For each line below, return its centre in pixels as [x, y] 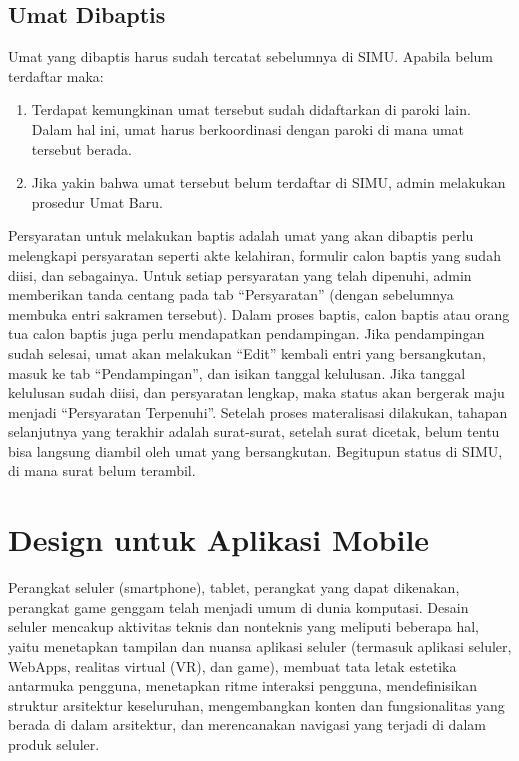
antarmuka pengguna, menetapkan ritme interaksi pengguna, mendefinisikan [242, 685]
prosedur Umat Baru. [97, 201]
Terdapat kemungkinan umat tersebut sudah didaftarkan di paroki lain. [251, 109]
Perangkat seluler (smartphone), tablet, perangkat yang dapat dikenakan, [234, 587]
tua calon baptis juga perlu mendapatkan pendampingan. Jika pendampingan [246, 333]
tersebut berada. [81, 148]
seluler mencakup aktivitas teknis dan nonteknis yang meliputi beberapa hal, [243, 626]
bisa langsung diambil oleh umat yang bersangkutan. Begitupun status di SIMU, [255, 450]
